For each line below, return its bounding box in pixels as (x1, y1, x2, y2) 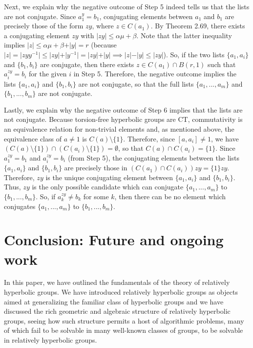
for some (83, 191, 109, 201)
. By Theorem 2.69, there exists (150, 21, 245, 31)
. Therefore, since (123, 133, 175, 143)
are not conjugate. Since (4, 11, 76, 21)
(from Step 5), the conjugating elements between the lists (67, 152, 239, 162)
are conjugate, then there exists (40, 59, 134, 69)
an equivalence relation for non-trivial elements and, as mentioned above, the (4, 123, 234, 134)
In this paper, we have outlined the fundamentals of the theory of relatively (4, 277, 230, 287)
